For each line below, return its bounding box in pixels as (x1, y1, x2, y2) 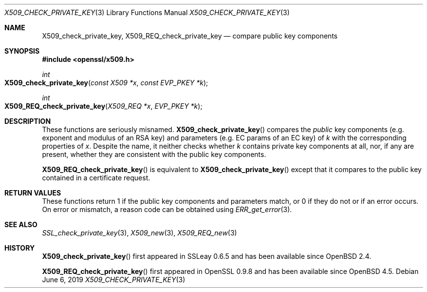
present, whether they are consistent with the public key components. (42, 150, 266, 158)
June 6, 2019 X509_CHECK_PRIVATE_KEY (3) (42, 275, 186, 284)
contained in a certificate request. (42, 174, 150, 182)
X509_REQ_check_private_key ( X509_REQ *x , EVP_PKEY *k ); (4, 102, 203, 110)
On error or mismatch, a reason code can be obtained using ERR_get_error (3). (42, 205, 292, 214)
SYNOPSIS (4, 47, 40, 55)
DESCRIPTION (4, 117, 51, 125)
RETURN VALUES (4, 189, 61, 197)
